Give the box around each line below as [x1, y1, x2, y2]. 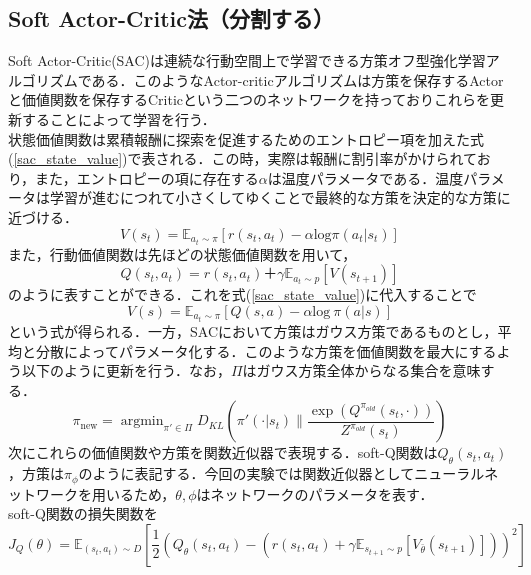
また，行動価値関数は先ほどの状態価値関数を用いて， [8, 243, 357, 264]
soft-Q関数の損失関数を [8, 503, 158, 524]
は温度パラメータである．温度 [267, 167, 464, 188]
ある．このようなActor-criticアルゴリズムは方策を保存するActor [91, 69, 504, 90]
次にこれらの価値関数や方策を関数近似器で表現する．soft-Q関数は [8, 442, 438, 463]
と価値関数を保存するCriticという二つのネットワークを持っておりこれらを [8, 89, 490, 110]
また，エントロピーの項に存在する [35, 167, 259, 188]
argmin [120, 414, 164, 429]
